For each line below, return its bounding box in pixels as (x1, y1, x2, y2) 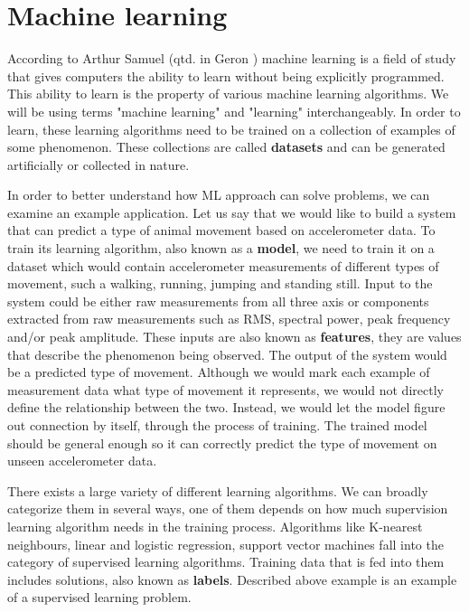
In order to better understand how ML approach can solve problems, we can (7, 185, 430, 204)
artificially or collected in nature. (7, 155, 190, 174)
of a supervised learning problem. (7, 588, 192, 607)
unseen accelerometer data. (7, 451, 157, 470)
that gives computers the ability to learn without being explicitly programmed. (7, 66, 445, 85)
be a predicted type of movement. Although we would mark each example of (7, 362, 430, 381)
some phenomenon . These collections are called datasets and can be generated (7, 137, 446, 156)
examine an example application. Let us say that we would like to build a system (7, 202, 456, 221)
